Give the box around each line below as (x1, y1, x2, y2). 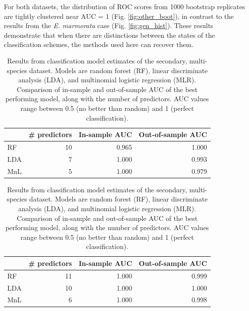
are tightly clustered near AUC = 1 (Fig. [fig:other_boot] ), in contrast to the (4, 11, 234, 21)
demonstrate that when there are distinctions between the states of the (4, 30, 215, 40)
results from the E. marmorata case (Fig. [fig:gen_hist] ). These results (4, 20, 214, 31)
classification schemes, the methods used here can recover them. (4, 39, 194, 49)
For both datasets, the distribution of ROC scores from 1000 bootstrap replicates (4, 1, 245, 11)
